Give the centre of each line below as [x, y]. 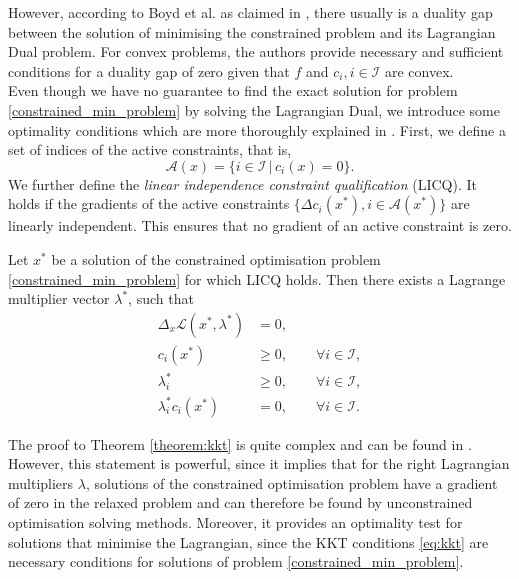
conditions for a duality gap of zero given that [149, 70]
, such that [161, 298]
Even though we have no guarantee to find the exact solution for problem [233, 90]
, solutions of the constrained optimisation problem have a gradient [291, 482]
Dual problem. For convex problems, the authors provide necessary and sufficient [256, 51]
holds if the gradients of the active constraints [149, 203]
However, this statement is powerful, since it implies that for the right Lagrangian [259, 463]
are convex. [419, 70]
